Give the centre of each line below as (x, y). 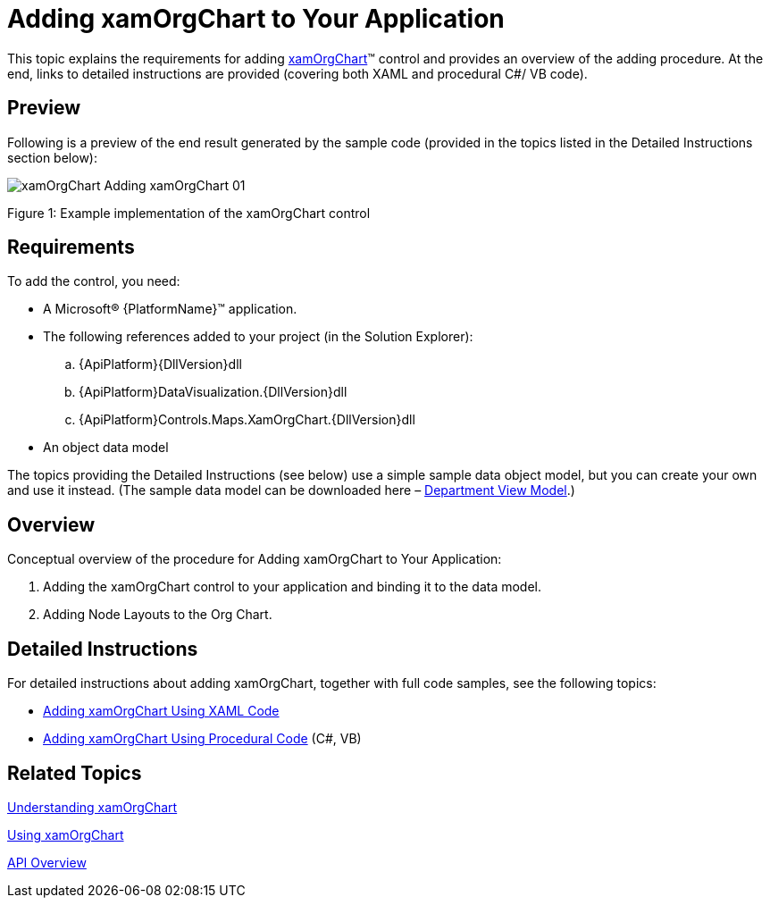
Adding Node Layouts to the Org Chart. (158, 615)
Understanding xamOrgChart (92, 807)
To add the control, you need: (94, 281)
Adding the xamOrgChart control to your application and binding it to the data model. (293, 587)
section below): (52, 157)
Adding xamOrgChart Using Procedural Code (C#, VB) (202, 739)
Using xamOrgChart (66, 834)
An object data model (106, 448)
